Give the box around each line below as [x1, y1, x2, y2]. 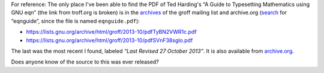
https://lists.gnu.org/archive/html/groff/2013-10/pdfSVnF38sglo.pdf [26, 36, 193, 44]
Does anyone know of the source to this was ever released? [11, 58, 159, 65]
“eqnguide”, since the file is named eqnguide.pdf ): [11, 17, 140, 24]
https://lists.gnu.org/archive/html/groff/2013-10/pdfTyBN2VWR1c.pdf [26, 28, 197, 36]
